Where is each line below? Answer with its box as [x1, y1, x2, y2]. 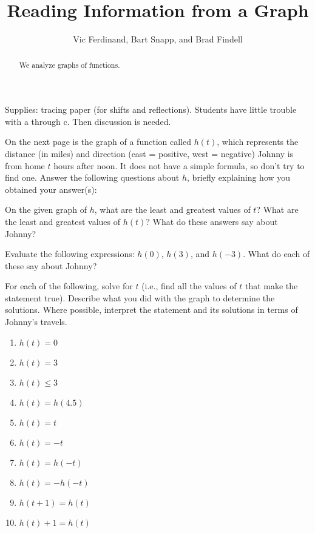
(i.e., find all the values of [141, 280, 237, 292]
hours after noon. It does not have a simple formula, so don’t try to [53, 159, 305, 172]
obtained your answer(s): [5, 183, 97, 195]
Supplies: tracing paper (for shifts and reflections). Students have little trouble [5, 103, 297, 116]
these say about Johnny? [5, 259, 97, 272]
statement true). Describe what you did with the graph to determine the [5, 291, 275, 304]
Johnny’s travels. [5, 315, 67, 328]
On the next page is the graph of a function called [5, 135, 191, 148]
